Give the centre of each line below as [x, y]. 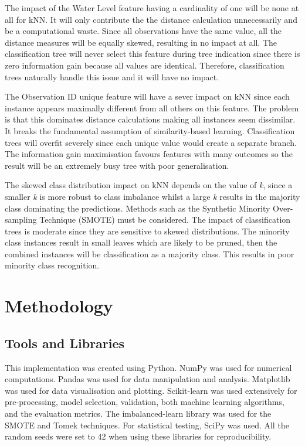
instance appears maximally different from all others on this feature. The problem [152, 108]
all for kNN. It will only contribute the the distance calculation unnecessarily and [151, 19]
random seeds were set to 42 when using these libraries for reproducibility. [138, 436]
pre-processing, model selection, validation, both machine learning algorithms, [145, 402]
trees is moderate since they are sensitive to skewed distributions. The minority [147, 231]
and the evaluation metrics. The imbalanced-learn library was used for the [138, 413]
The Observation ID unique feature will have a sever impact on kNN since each [147, 96]
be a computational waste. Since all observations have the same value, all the [143, 31]
